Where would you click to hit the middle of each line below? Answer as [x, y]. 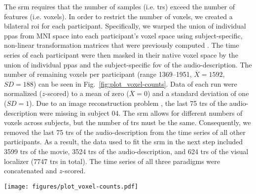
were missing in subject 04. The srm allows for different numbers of [141, 113]
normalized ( [23, 93]
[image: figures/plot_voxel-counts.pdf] [71, 186]
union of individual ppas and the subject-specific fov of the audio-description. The [128, 64]
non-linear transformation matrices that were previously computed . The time [122, 45]
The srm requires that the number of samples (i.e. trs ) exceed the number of [120, 6]
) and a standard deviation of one [198, 93]
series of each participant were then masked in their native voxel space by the [121, 54]
